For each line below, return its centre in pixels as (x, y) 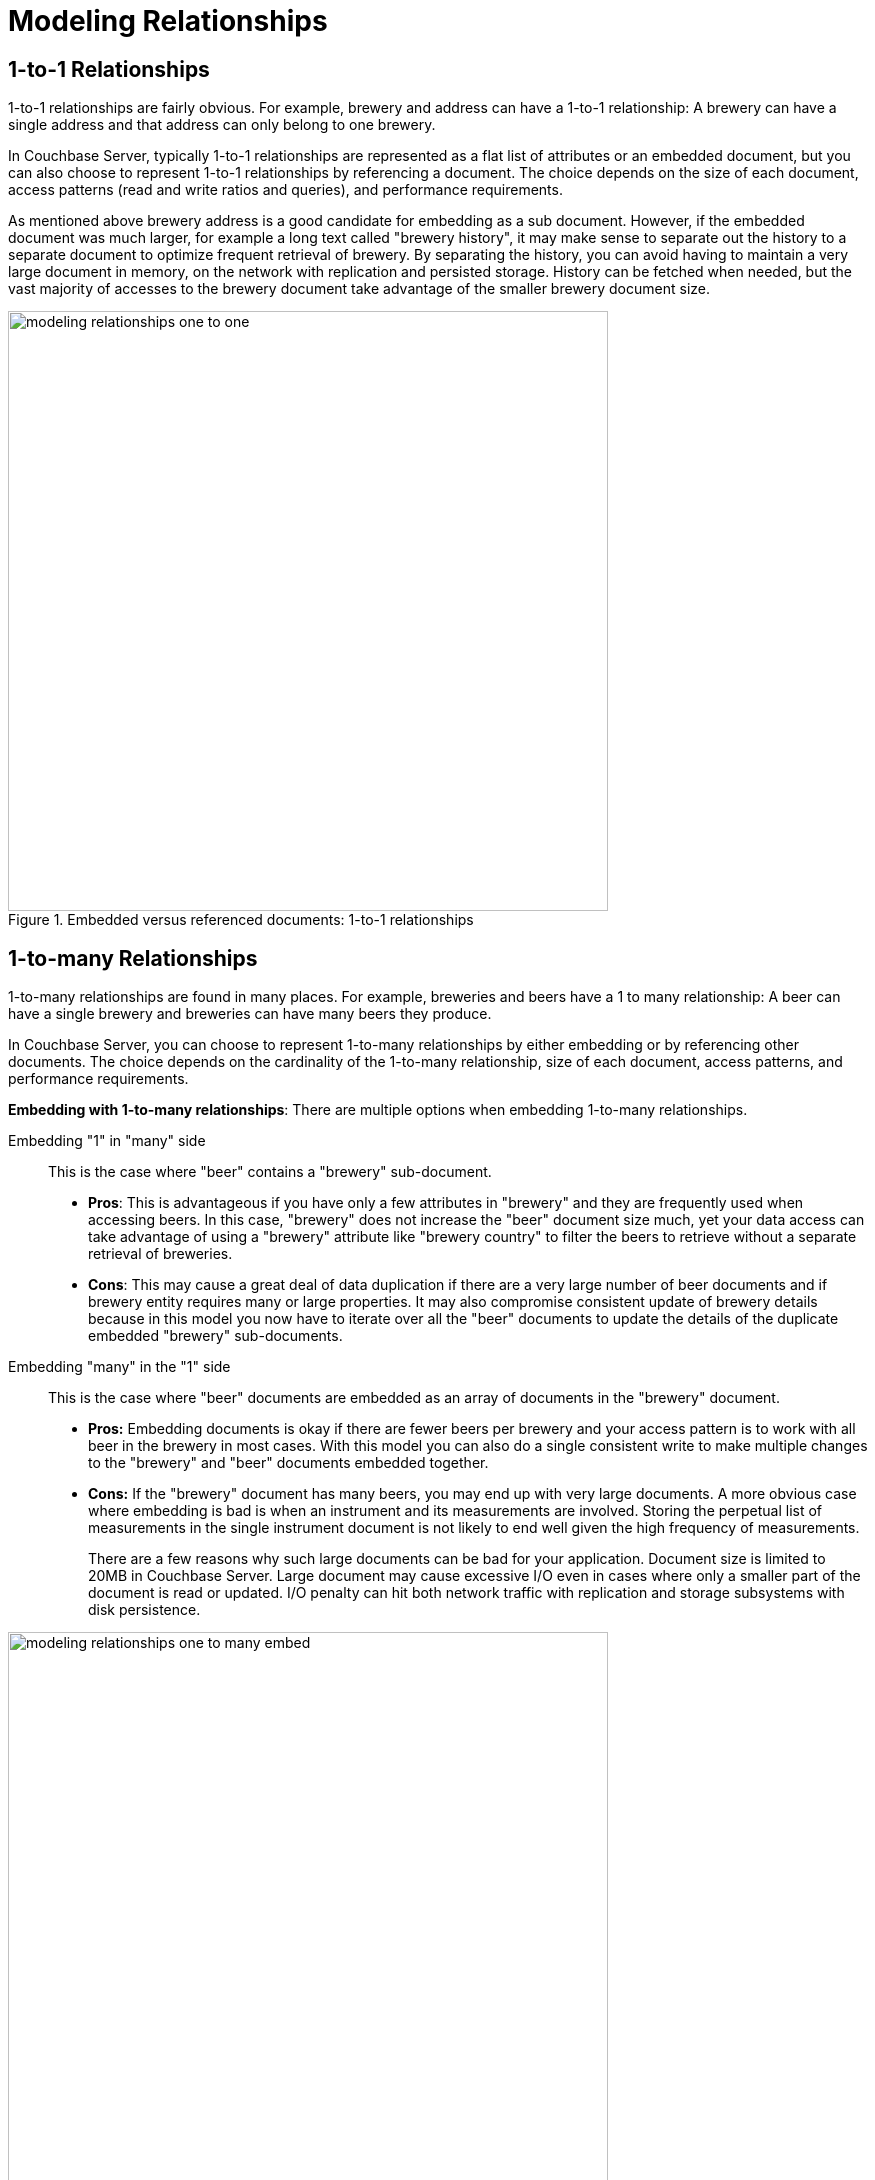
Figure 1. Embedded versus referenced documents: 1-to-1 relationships (241, 920)
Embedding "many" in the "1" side (119, 1367)
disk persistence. (144, 1610)
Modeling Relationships (168, 21)
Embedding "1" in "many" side (107, 1141)
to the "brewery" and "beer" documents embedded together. (288, 1463)
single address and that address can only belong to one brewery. (222, 125)
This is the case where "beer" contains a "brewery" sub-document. (270, 1172)
